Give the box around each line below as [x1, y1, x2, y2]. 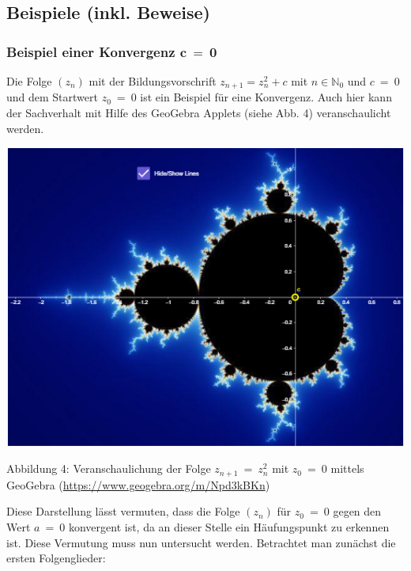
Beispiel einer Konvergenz [6, 41, 175, 61]
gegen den [333, 503, 382, 520]
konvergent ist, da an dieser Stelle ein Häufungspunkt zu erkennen [68, 519, 390, 535]
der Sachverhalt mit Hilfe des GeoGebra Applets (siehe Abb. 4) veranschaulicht [6, 105, 391, 121]
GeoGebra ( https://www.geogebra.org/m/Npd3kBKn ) [6, 476, 270, 493]
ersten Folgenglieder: [6, 550, 106, 566]
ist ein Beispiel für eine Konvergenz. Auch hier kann [140, 89, 392, 105]
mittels [330, 460, 364, 477]
